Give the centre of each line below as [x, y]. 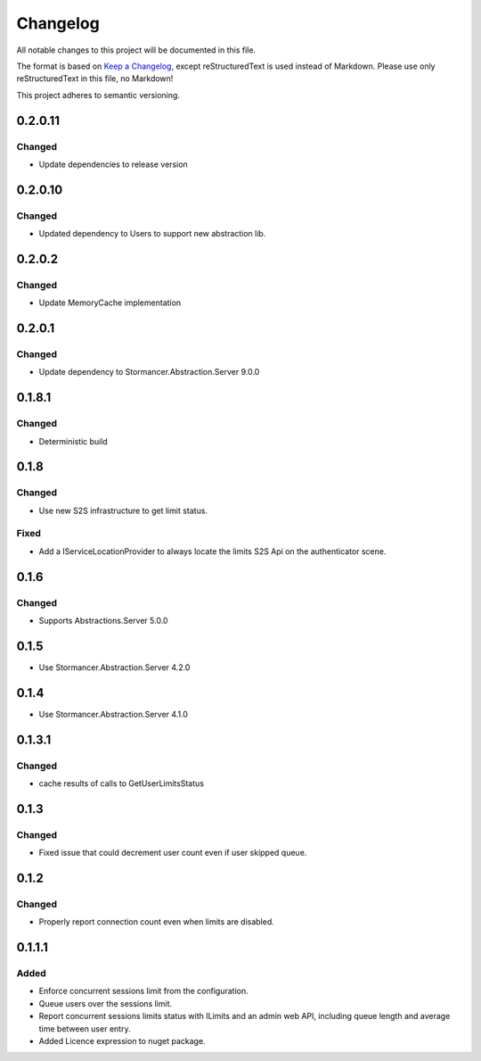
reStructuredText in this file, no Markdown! [95, 79]
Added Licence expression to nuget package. [122, 1040]
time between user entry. [85, 1028]
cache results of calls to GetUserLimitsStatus [122, 783]
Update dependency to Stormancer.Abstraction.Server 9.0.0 [149, 372]
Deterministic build [73, 441]
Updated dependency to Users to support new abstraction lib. [152, 234]
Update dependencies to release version [114, 164]
